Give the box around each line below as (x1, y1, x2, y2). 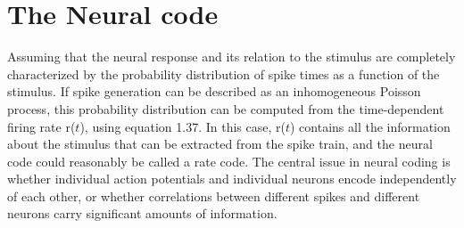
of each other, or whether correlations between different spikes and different (7, 186, 420, 205)
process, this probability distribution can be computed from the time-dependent (7, 99, 444, 118)
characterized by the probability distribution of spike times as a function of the (7, 64, 440, 83)
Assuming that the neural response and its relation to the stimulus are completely (7, 47, 456, 66)
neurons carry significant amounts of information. (7, 204, 278, 223)
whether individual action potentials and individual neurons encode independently (7, 169, 457, 188)
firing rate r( (7, 117, 76, 135)
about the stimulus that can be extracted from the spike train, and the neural (7, 134, 433, 153)
